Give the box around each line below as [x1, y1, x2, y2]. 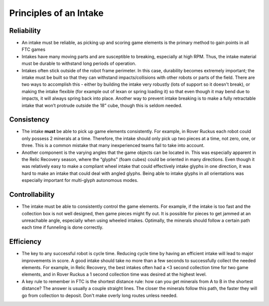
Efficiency [9, 237, 42, 246]
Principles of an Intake [9, 7, 104, 18]
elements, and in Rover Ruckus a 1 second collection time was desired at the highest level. [21, 272, 207, 278]
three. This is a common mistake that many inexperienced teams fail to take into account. [21, 143, 205, 149]
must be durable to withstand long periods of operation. [21, 60, 136, 67]
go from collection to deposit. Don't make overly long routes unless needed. [21, 292, 178, 299]
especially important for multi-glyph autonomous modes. [21, 177, 138, 183]
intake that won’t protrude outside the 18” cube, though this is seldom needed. [21, 102, 183, 108]
